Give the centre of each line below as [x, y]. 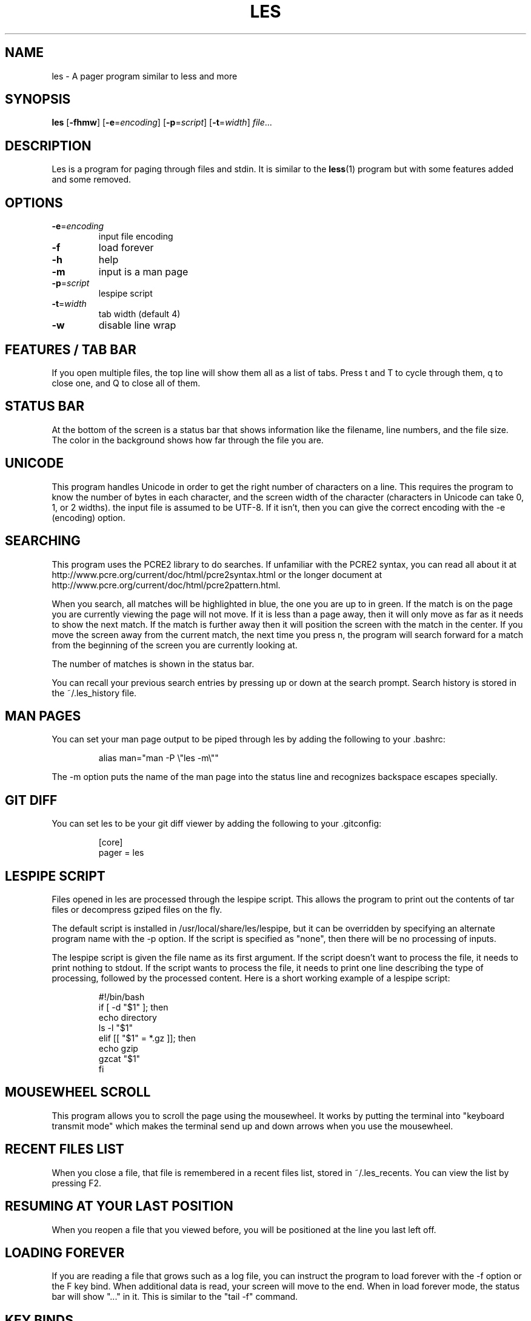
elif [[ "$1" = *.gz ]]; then [147, 1038]
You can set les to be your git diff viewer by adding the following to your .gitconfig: [217, 824]
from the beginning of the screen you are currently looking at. [175, 645]
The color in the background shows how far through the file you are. [188, 440]
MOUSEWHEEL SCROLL [78, 1092]
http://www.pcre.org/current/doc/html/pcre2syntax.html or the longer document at [217, 574]
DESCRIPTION [48, 146]
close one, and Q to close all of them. [126, 383]
